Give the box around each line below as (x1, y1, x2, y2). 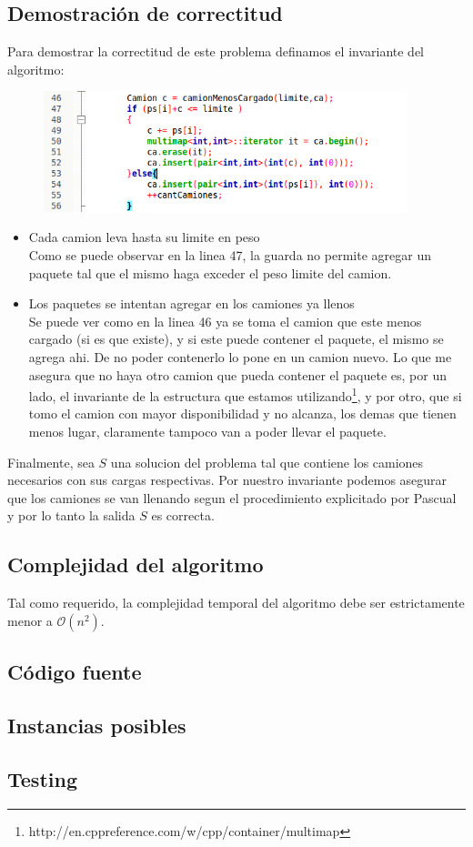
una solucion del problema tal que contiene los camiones (110, 452, 424, 471)
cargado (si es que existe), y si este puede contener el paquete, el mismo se (28, 329, 444, 348)
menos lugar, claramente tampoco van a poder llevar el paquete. (28, 421, 387, 440)
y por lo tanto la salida (7, 506, 136, 525)
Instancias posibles (7, 711, 186, 739)
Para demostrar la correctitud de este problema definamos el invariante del (7, 42, 425, 61)
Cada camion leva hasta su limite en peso (28, 227, 260, 247)
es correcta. (151, 506, 215, 525)
